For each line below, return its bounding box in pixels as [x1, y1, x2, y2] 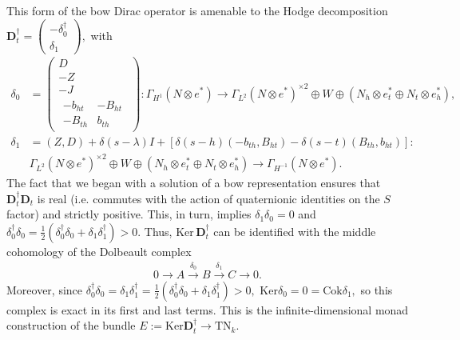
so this [360, 281, 393, 298]
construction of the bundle [6, 317, 136, 334]
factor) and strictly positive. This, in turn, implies [6, 206, 252, 222]
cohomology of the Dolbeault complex [6, 242, 192, 259]
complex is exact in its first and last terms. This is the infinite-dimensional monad [6, 301, 409, 318]
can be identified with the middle [213, 222, 376, 239]
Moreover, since [6, 281, 83, 298]
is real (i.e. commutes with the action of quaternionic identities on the [37, 190, 380, 206]
